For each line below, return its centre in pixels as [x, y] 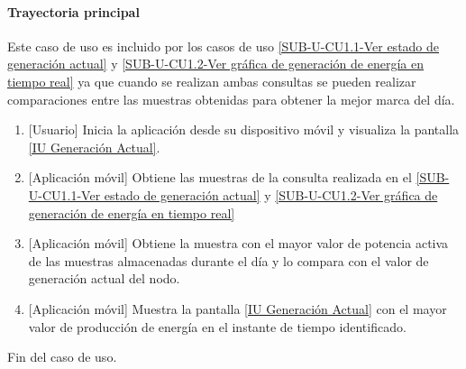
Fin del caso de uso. [62, 357]
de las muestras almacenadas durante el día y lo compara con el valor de [228, 260]
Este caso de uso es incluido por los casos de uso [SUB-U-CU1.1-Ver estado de [224, 46]
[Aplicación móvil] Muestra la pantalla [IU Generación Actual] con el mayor [238, 308]
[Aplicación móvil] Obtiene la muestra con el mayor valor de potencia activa [238, 243]
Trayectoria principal [73, 11]
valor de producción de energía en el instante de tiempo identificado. [217, 326]
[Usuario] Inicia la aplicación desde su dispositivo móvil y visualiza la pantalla [244, 129]
